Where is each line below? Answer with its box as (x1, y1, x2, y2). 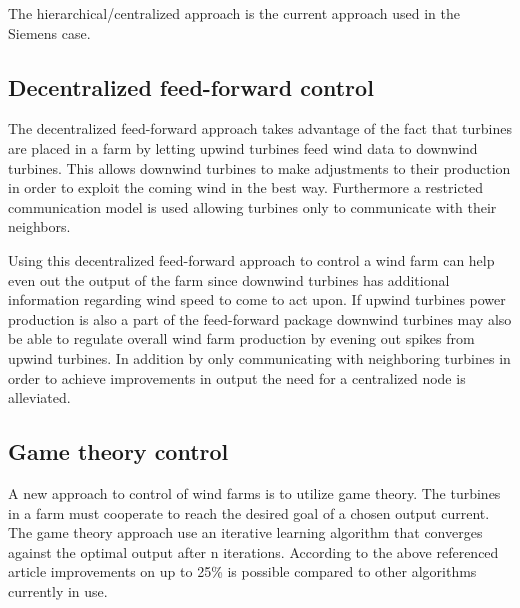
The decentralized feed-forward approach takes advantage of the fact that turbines (8, 118, 512, 139)
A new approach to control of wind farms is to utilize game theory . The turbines (8, 482, 501, 503)
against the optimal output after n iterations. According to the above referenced (8, 541, 499, 562)
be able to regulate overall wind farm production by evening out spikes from (8, 328, 475, 349)
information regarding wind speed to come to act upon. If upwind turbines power (8, 289, 506, 310)
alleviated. (8, 387, 71, 408)
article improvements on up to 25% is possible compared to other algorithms (8, 561, 477, 582)
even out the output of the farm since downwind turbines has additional (8, 269, 450, 290)
